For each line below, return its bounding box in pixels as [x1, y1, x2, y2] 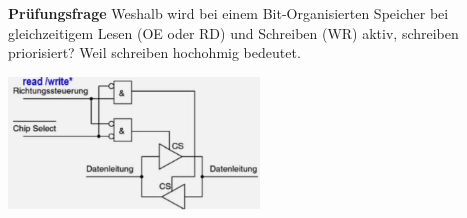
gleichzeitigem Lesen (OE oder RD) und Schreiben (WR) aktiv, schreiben [8, 22, 459, 43]
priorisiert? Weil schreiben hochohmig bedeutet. [8, 42, 301, 63]
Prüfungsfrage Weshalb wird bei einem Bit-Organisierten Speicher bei [8, 3, 449, 23]
